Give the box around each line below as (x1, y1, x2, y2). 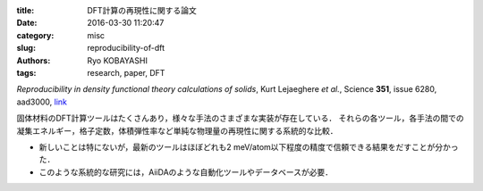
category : (16, 29, 55, 40)
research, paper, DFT (87, 67, 165, 78)
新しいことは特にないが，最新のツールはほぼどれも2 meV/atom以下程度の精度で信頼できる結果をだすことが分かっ (38, 141, 460, 152)
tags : (16, 67, 37, 78)
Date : (16, 18, 38, 29)
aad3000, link (16, 96, 67, 107)
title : (16, 5, 35, 15)
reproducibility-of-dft (87, 43, 165, 54)
